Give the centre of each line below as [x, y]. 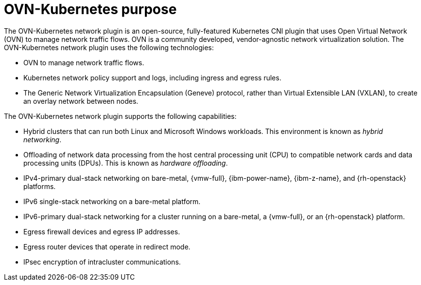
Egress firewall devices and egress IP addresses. [102, 231]
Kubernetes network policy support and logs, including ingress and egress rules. [152, 77]
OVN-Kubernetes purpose [90, 9]
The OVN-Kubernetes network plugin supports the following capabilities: [120, 116]
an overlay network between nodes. [81, 101]
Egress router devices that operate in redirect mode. [107, 247]
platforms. [40, 186]
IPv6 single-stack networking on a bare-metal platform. [112, 201]
